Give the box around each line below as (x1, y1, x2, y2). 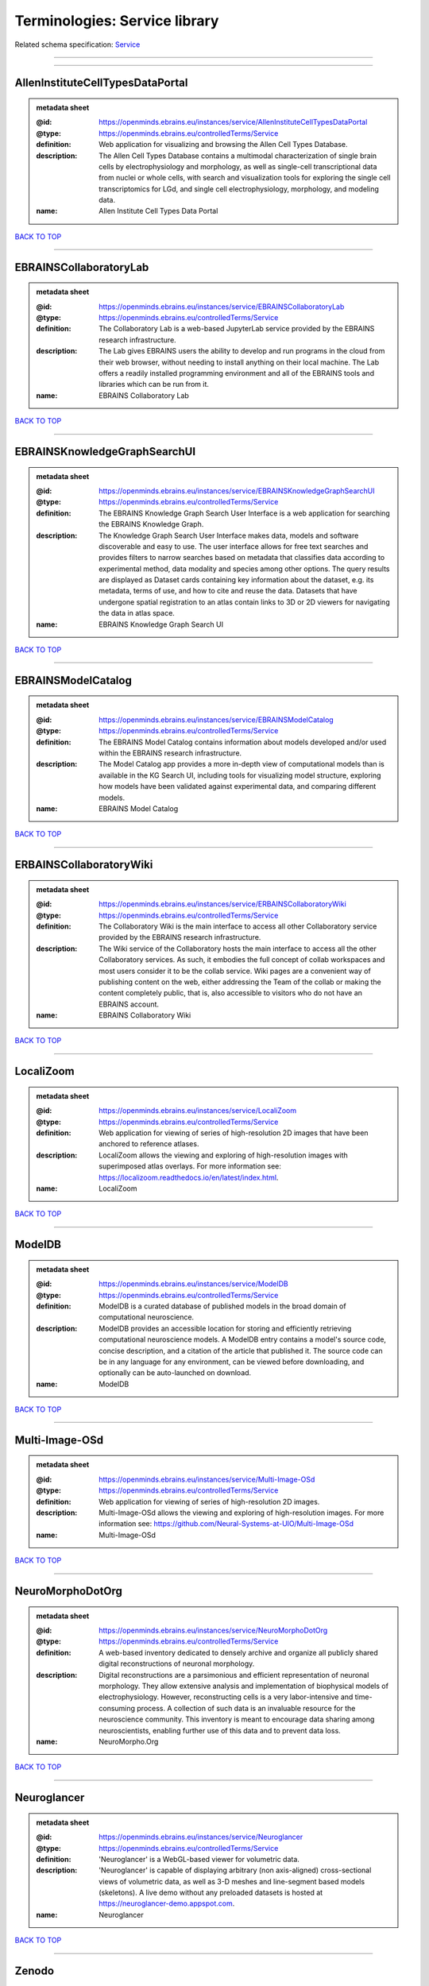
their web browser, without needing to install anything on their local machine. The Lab (99, 357, 380, 367)
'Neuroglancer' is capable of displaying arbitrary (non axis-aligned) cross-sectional (99, 1865, 372, 1875)
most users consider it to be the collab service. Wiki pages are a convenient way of (99, 966, 371, 976)
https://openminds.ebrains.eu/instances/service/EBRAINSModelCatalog (99, 715, 334, 724)
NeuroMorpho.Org (99, 1737, 159, 1746)
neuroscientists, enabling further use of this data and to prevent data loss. (99, 1725, 341, 1735)
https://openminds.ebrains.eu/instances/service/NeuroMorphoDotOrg (99, 1625, 328, 1636)
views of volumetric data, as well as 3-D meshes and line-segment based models (99, 1876, 365, 1886)
